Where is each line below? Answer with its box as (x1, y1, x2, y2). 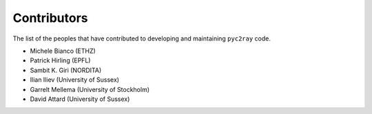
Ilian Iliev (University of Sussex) (30, 76, 120, 84)
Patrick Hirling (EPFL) (30, 56, 91, 65)
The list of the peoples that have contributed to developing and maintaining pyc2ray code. (12, 34, 271, 43)
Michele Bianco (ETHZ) (30, 47, 96, 55)
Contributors (12, 10, 89, 25)
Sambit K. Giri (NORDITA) (30, 66, 102, 74)
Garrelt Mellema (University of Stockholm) (30, 85, 150, 93)
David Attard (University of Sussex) (30, 95, 130, 103)
